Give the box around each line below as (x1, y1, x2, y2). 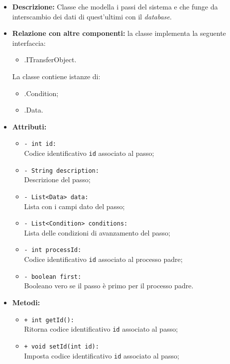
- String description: (24, 167, 99, 174)
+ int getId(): (24, 316, 74, 324)
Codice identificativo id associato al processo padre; (24, 254, 183, 264)
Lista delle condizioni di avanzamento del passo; (24, 227, 170, 238)
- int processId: (24, 246, 82, 254)
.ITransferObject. (24, 54, 77, 65)
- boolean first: (24, 273, 82, 280)
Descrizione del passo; (24, 174, 91, 185)
